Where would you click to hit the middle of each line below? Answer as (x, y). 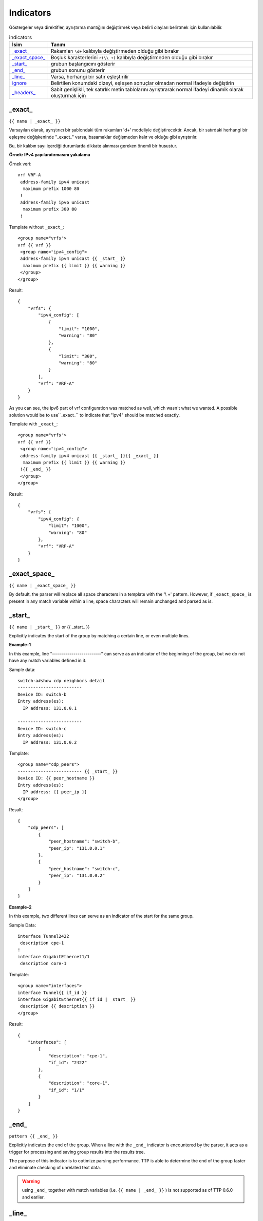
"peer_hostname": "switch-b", (85, 842)
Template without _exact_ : (37, 227)
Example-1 (20, 645)
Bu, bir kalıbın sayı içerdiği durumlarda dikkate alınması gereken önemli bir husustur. (93, 146)
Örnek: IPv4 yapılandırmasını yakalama (49, 155)
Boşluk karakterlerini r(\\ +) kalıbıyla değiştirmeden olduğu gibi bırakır (132, 58)
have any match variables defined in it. (48, 661)
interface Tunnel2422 (43, 936)
